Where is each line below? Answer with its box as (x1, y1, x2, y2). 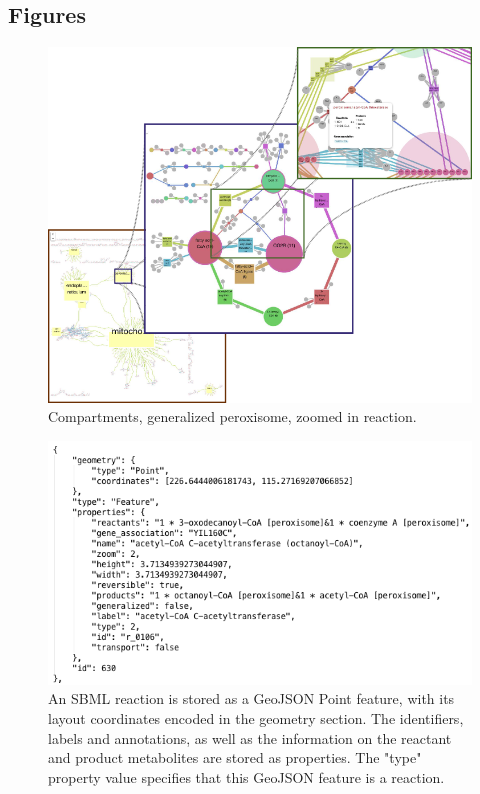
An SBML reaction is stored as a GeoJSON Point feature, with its (48, 688, 455, 709)
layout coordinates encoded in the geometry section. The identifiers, (48, 708, 464, 729)
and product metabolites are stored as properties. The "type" (48, 747, 422, 768)
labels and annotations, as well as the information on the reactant (48, 727, 452, 748)
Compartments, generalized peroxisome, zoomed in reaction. (48, 406, 417, 427)
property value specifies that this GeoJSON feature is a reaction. (48, 766, 445, 787)
